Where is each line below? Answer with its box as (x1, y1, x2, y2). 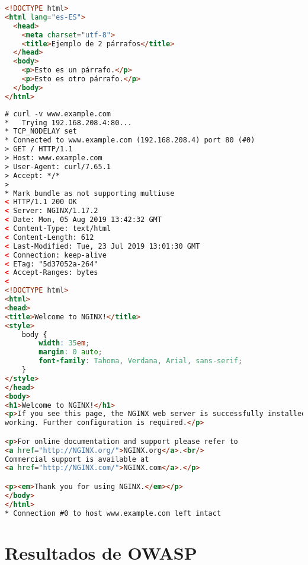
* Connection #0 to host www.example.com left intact (5, 509, 222, 518)
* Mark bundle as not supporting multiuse (5, 189, 175, 198)
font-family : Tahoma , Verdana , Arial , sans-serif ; (38, 357, 243, 366)
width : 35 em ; (38, 339, 90, 348)
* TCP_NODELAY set (5, 127, 77, 136)
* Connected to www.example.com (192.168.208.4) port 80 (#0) (5, 136, 255, 145)
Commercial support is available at (5, 455, 149, 464)
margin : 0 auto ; (38, 348, 102, 357)
